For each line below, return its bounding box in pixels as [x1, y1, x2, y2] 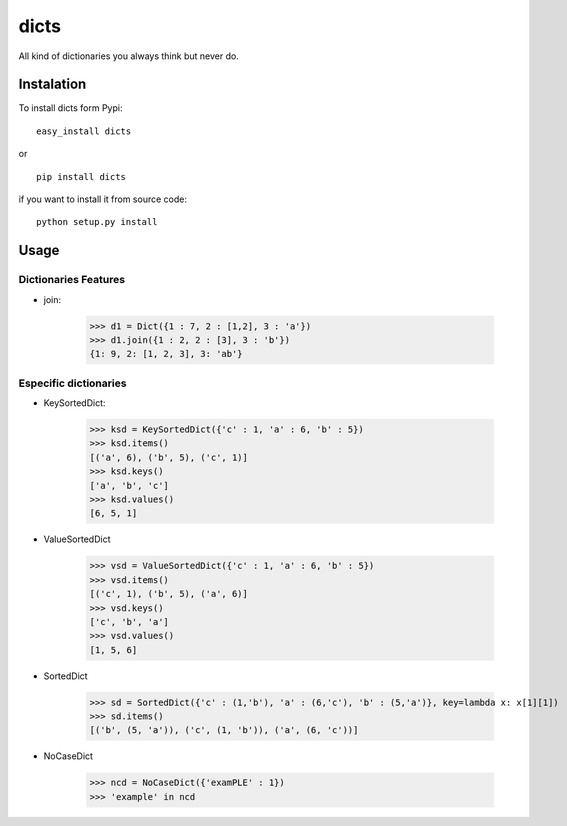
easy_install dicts [36, 125, 132, 137]
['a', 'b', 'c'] [89, 480, 170, 491]
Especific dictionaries [18, 376, 127, 390]
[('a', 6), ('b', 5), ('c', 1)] [89, 451, 249, 463]
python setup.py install [36, 216, 158, 228]
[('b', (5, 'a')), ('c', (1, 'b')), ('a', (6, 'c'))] [89, 725, 359, 736]
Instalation [18, 76, 87, 93]
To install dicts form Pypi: [18, 102, 123, 114]
